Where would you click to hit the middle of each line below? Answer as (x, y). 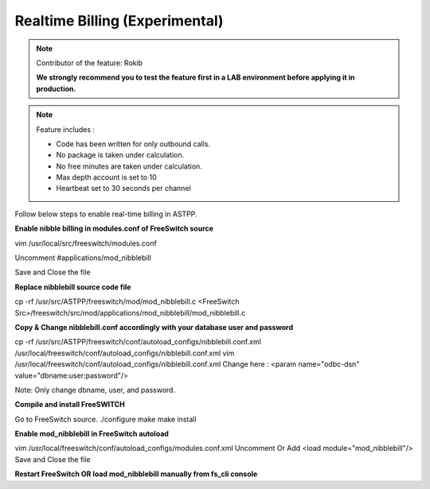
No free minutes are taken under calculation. (129, 166)
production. (56, 88)
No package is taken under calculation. (120, 155)
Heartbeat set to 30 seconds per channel (123, 188)
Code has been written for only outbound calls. (133, 144)
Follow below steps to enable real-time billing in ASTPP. (106, 214)
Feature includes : (66, 129)
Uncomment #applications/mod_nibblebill (83, 258)
